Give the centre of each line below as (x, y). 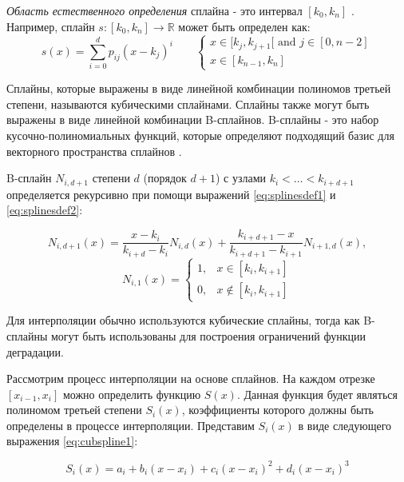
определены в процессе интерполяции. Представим (131, 425)
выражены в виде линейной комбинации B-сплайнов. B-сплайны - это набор (193, 120)
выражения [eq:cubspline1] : (72, 441)
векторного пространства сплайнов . (94, 151)
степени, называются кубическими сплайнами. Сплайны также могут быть (188, 104)
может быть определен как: (244, 26)
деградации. (35, 351)
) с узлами (240, 178)
